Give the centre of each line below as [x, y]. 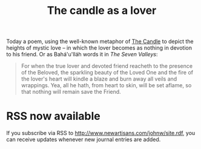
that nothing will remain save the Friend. [71, 92]
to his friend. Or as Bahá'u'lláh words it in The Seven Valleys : [82, 55]
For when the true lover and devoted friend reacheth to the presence [107, 66]
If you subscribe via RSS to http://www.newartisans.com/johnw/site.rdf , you [101, 133]
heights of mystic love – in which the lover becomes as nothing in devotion [99, 48]
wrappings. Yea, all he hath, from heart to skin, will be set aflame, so [106, 85]
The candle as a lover [102, 11]
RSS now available [54, 116]
